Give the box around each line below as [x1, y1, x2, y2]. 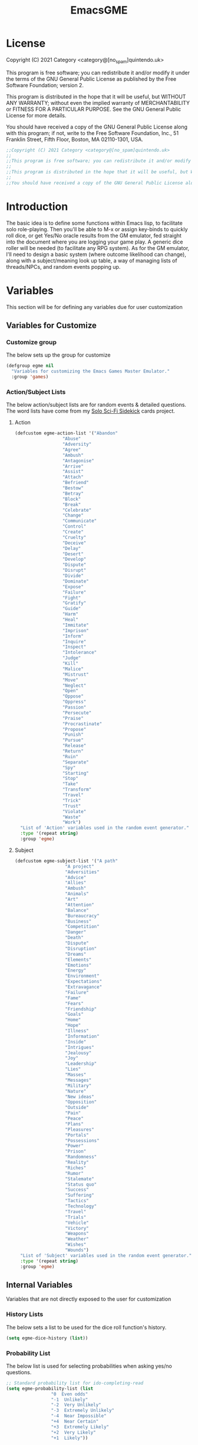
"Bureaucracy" [64, 913, 100, 919]
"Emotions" [64, 962, 92, 968]
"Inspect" [62, 644, 87, 650]
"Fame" [64, 995, 81, 1001]
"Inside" [64, 1039, 87, 1045]
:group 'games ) [11, 374, 49, 380]
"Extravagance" [64, 984, 103, 990]
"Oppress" [62, 699, 87, 705]
